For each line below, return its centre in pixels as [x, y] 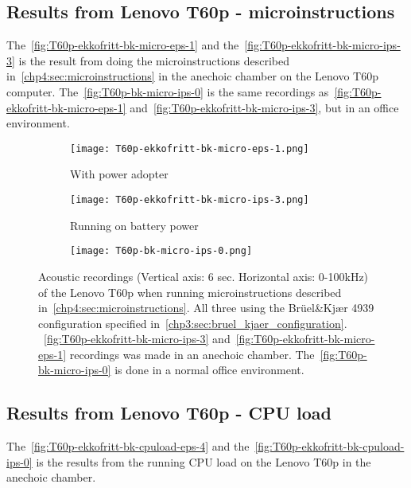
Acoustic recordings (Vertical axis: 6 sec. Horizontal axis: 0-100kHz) [204, 276]
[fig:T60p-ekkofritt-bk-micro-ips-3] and [137, 339]
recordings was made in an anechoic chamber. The [192, 354]
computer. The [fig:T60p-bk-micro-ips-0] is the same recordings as [168, 91]
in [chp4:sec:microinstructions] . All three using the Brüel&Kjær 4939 [206, 308]
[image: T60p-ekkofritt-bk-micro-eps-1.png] [190, 148]
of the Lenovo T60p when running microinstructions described [190, 292]
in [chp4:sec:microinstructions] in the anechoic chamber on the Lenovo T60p [192, 76]
